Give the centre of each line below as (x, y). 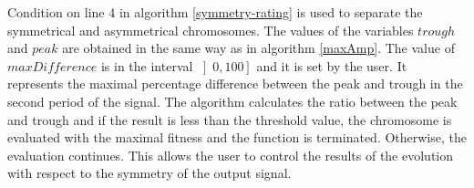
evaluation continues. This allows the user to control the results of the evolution (231, 155)
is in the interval (147, 65)
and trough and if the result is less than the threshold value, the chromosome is (230, 119)
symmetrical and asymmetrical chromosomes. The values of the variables (211, 30)
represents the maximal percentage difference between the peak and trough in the (235, 84)
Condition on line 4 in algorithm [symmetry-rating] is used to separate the (215, 12)
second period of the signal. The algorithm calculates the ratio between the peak (232, 101)
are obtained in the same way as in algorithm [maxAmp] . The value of (258, 48)
